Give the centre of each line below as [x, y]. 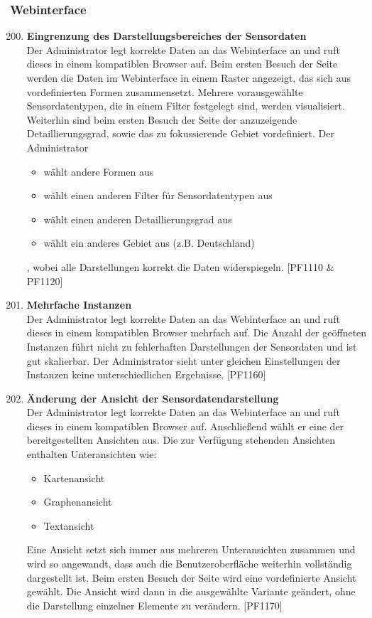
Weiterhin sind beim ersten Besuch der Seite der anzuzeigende [162, 119]
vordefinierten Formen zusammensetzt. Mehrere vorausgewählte [165, 91]
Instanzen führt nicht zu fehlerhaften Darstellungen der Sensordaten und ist [192, 346]
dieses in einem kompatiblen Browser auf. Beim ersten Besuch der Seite [182, 64]
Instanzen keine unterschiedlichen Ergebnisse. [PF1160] [146, 374]
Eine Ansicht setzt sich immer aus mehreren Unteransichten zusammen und [191, 549]
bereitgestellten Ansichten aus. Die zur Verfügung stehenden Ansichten [181, 440]
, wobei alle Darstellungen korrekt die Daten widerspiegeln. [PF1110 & [180, 266]
